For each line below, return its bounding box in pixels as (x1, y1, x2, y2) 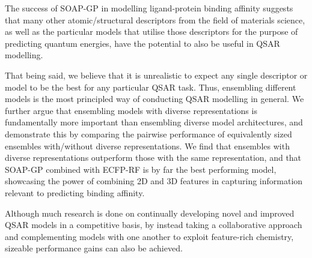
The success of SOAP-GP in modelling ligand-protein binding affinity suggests (5, 2, 293, 14)
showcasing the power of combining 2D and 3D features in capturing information (5, 175, 303, 187)
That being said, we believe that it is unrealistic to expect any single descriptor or (5, 68, 308, 81)
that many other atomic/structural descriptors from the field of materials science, (5, 13, 305, 26)
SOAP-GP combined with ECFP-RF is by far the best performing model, (5, 163, 277, 175)
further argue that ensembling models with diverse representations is (5, 104, 257, 116)
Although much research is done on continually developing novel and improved (5, 206, 295, 219)
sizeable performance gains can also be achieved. (5, 242, 183, 254)
